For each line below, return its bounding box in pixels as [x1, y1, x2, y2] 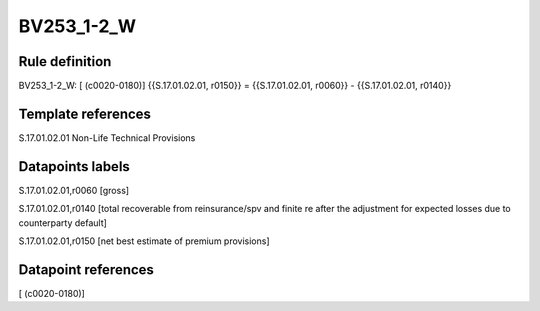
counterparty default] [18, 216, 107, 229]
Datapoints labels [18, 158, 130, 175]
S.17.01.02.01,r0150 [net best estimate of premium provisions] [18, 235, 270, 247]
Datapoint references [18, 261, 155, 278]
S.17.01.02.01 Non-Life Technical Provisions [18, 131, 196, 144]
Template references [18, 105, 152, 122]
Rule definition [18, 53, 112, 70]
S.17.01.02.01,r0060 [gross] [18, 184, 130, 196]
